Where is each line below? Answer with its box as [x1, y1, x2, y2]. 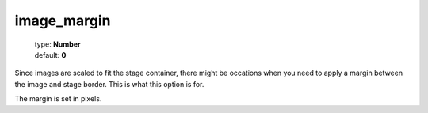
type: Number [34, 40, 81, 49]
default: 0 [34, 50, 67, 59]
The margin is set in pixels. [14, 94, 102, 104]
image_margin [14, 12, 111, 29]
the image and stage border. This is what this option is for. [14, 79, 204, 89]
